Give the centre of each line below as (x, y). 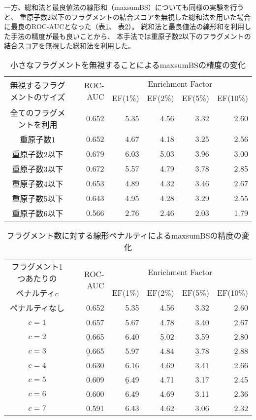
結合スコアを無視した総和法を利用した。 (69, 46)
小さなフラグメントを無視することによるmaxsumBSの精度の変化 (128, 65)
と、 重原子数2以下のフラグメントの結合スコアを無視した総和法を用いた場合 (128, 17)
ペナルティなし (37, 308)
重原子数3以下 (38, 169)
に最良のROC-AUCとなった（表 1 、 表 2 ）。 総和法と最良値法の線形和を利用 (124, 26)
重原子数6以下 (38, 213)
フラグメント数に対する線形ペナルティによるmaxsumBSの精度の (124, 235)
